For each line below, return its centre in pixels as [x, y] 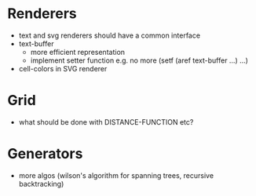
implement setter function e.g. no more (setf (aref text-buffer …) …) [139, 60]
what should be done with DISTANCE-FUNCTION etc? [106, 122]
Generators [45, 154]
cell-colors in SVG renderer [63, 68]
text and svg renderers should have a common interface [110, 35]
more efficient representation [78, 52]
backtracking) [41, 183]
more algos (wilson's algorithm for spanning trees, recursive [116, 175]
